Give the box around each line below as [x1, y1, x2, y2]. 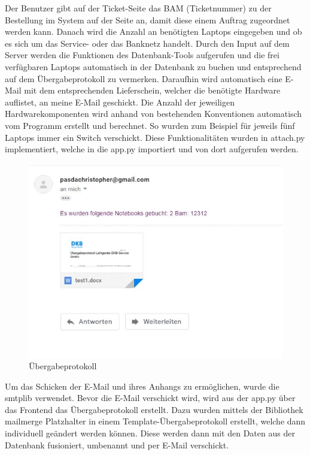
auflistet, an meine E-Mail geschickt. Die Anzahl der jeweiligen [5, 95, 235, 108]
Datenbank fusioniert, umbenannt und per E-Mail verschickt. [5, 438, 229, 451]
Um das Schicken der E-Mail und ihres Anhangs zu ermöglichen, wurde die [5, 379, 279, 392]
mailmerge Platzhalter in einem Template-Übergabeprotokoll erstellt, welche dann [5, 415, 306, 427]
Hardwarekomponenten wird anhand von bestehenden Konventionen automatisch [5, 107, 302, 120]
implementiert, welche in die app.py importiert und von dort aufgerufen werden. [5, 143, 299, 155]
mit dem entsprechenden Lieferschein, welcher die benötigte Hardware [24, 84, 281, 97]
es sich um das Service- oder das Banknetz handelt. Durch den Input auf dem [5, 37, 290, 49]
